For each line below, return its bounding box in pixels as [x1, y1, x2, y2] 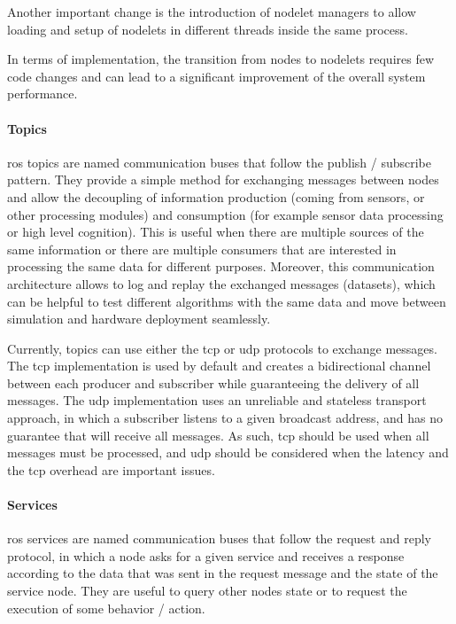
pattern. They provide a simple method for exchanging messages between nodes [7, 170, 439, 189]
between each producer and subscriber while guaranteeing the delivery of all [7, 373, 420, 392]
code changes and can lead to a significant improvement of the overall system [7, 66, 426, 85]
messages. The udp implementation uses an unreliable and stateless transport [7, 391, 427, 409]
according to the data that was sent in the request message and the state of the [7, 564, 438, 582]
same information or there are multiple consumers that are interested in [7, 239, 397, 258]
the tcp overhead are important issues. [7, 460, 215, 479]
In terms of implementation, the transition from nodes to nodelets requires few [7, 50, 435, 68]
